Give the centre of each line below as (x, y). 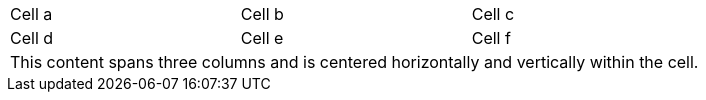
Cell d (32, 38)
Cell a (31, 14)
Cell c (493, 14)
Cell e (262, 38)
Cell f (491, 38)
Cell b (262, 14)
